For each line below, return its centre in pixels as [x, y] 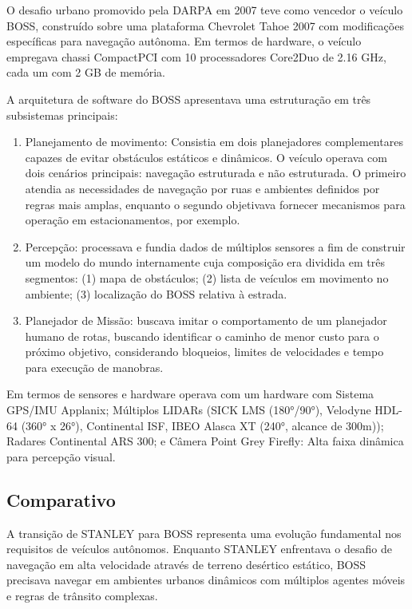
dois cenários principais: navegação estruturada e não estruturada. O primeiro [216, 173]
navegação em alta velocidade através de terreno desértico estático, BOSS [186, 564]
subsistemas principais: [62, 115]
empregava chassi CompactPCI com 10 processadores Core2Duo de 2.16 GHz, [196, 56]
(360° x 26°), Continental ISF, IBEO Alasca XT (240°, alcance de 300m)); [202, 425]
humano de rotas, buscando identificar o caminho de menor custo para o [202, 336]
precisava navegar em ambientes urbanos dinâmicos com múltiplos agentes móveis [206, 580]
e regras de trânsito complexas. [82, 596]
